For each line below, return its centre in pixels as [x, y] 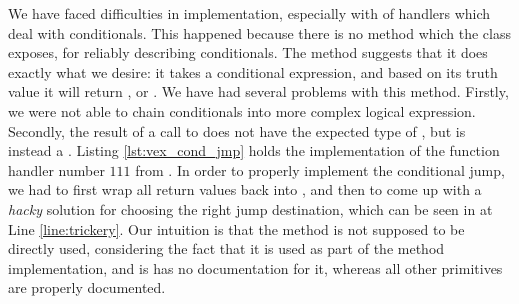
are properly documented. [87, 287]
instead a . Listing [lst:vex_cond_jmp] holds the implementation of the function [254, 150]
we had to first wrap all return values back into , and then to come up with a [245, 189]
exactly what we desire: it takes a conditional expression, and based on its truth [253, 71]
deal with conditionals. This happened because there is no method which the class [259, 32]
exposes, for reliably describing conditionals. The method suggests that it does [248, 52]
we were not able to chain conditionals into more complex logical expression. [242, 110]
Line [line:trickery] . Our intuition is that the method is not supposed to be [236, 228]
